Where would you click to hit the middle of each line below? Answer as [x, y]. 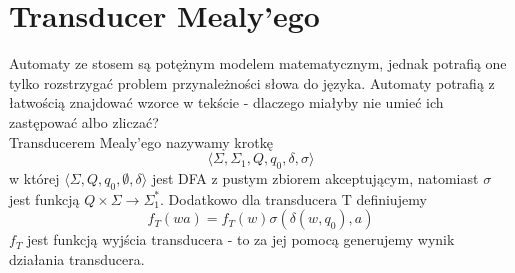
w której [34, 177]
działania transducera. [77, 258]
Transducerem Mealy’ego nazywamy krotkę [141, 141]
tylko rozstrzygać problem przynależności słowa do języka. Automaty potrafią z [252, 82]
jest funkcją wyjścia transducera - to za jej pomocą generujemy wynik [241, 239]
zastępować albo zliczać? [84, 121]
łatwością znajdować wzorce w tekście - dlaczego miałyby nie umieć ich [226, 102]
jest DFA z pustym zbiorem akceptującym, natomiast [315, 177]
